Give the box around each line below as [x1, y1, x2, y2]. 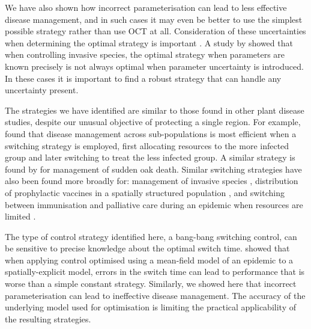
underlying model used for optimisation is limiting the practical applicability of [5, 301, 296, 313]
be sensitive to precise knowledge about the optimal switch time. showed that [5, 242, 290, 254]
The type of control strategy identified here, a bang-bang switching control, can [5, 230, 297, 242]
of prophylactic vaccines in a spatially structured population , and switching [5, 186, 285, 198]
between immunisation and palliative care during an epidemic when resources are [5, 198, 303, 211]
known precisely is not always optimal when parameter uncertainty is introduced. [5, 60, 304, 72]
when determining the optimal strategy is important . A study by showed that [5, 36, 293, 49]
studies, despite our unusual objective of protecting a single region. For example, [5, 115, 301, 128]
